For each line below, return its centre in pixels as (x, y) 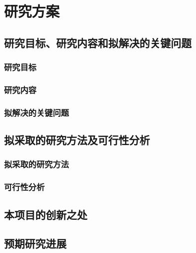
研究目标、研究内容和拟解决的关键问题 (98, 42)
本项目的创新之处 (46, 214)
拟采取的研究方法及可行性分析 (77, 140)
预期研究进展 (35, 243)
